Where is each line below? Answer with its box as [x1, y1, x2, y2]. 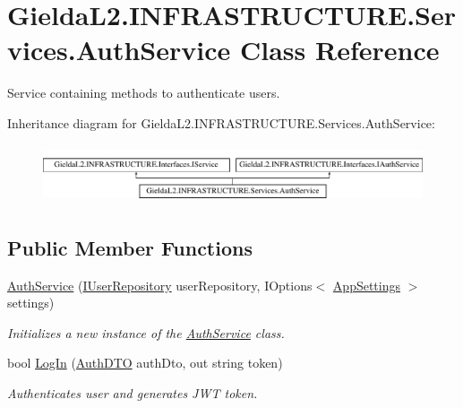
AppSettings [332, 275, 400, 294]
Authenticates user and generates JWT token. [7, 384, 258, 403]
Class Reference [240, 31, 440, 68]
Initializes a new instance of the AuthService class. [7, 323, 285, 342]
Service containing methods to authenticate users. [7, 83, 280, 102]
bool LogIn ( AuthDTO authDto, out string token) [7, 353, 283, 372]
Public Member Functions [7, 233, 253, 261]
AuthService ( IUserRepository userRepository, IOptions [7, 275, 313, 294]
